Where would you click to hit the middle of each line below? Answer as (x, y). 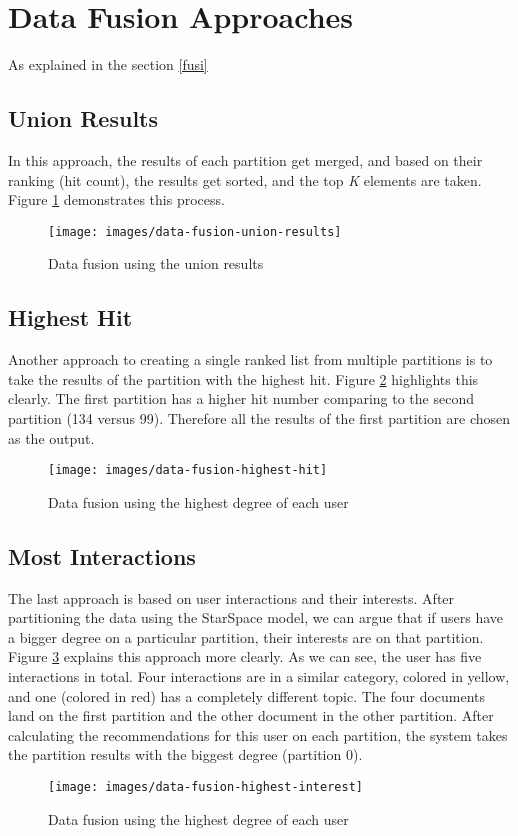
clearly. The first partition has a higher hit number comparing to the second (241, 398)
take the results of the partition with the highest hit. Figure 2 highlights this (243, 378)
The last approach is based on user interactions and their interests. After (231, 597)
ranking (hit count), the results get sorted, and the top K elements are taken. (245, 179)
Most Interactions (102, 555)
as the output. (51, 437)
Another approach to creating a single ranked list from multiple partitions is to (250, 359)
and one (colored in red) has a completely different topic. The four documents (247, 695)
